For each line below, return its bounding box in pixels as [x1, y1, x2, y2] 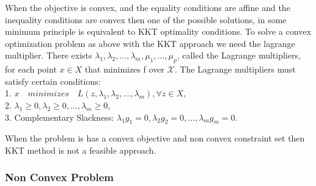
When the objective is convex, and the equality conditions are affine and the [5, 1, 290, 13]
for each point [5, 63, 57, 76]
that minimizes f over [84, 63, 164, 76]
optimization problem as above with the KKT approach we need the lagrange [5, 37, 295, 49]
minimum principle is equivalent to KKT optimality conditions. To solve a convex [5, 25, 311, 38]
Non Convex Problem [5, 170, 114, 185]
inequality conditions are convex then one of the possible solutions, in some [5, 13, 287, 26]
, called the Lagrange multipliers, [177, 49, 301, 62]
